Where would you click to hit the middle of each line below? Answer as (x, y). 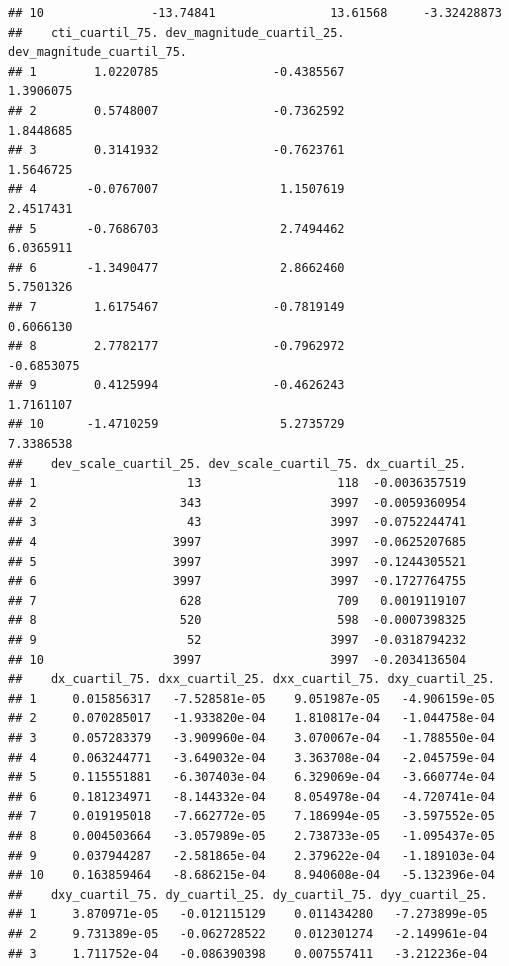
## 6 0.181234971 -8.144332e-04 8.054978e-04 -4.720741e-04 (251, 796)
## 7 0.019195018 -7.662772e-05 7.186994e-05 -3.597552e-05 (251, 816)
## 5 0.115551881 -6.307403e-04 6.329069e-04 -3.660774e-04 (251, 777)
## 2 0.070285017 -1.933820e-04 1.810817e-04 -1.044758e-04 (251, 718)
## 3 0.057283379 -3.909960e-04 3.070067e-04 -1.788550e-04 (251, 737)
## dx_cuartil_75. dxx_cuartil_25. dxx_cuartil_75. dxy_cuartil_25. (251, 679)
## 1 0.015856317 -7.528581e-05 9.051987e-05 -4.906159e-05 (251, 698)
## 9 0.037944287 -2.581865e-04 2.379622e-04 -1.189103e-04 (251, 855)
